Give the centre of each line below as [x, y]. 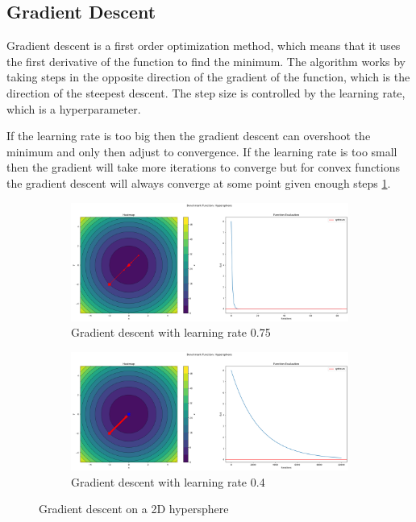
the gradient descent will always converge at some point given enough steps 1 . [199, 182]
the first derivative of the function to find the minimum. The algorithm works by [206, 61]
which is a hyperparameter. [74, 108]
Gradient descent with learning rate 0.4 [168, 481]
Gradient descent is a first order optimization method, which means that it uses [204, 46]
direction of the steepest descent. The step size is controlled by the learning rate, [206, 92]
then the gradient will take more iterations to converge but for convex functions [204, 167]
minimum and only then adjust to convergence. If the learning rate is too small [202, 151]
